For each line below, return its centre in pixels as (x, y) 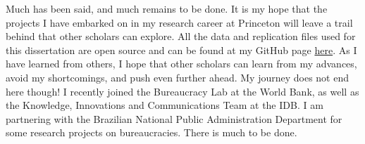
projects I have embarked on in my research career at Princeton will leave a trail (179, 22)
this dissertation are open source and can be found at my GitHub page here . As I (181, 50)
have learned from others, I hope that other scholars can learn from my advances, (181, 64)
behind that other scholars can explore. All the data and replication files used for (181, 36)
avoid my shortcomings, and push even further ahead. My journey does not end (178, 77)
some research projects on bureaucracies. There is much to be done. (151, 132)
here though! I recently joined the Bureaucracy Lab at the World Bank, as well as (182, 91)
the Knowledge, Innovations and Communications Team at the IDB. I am (165, 105)
